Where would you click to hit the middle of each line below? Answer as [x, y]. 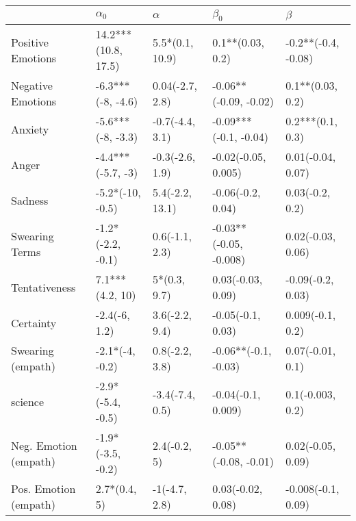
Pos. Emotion [43, 489]
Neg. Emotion [44, 445]
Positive [30, 42]
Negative [32, 86]
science [28, 402]
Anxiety [30, 129]
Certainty [34, 322]
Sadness [30, 200]
